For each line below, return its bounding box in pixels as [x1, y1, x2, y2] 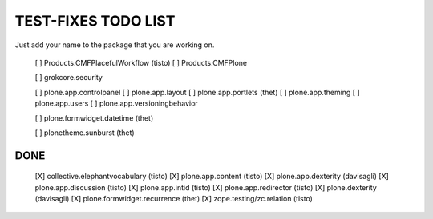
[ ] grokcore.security [34, 73, 103, 82]
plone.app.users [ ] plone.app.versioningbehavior [34, 98, 198, 108]
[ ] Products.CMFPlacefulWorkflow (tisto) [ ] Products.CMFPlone [34, 58, 248, 67]
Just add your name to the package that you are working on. [14, 40, 215, 50]
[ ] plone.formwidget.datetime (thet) [34, 113, 154, 123]
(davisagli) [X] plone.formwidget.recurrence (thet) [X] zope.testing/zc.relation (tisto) [34, 194, 313, 204]
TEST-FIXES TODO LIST [14, 12, 176, 30]
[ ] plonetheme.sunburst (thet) [34, 128, 136, 137]
